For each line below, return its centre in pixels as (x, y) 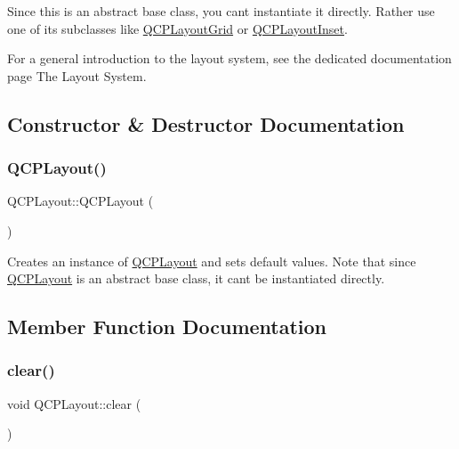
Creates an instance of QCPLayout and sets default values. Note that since (212, 261)
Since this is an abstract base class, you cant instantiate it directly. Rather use (221, 11)
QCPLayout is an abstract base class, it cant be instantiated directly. (196, 278)
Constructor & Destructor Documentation (206, 123)
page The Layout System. (77, 75)
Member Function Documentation (167, 327)
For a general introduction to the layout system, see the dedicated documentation (229, 58)
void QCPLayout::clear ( (74, 403)
